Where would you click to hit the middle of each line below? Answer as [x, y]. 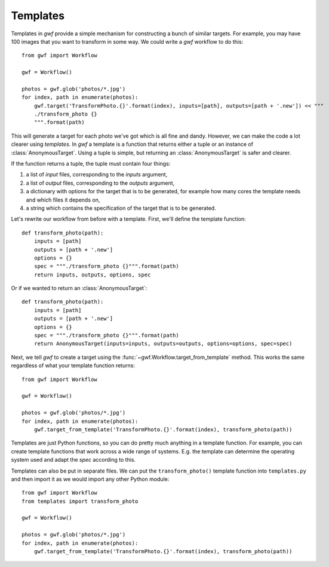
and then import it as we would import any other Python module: [90, 479]
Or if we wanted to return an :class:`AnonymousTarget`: [79, 288]
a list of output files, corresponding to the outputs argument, [100, 183]
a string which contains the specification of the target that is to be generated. [121, 208]
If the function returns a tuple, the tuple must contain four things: [91, 164]
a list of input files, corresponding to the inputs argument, [97, 175]
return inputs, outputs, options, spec [92, 275]
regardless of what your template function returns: [73, 365]
